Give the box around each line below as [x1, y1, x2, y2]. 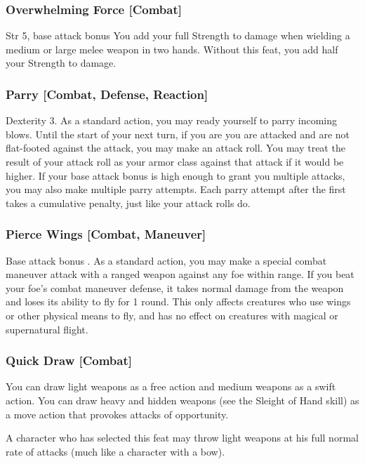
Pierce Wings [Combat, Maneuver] [6, 225, 206, 243]
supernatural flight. [6, 322, 88, 336]
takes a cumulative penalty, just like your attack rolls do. [6, 195, 251, 210]
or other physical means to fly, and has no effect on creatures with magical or [6, 307, 338, 322]
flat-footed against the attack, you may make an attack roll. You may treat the [6, 140, 345, 155]
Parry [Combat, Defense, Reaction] [6, 85, 208, 102]
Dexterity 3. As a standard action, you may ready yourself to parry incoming [6, 113, 338, 128]
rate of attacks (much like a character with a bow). [6, 444, 225, 458]
